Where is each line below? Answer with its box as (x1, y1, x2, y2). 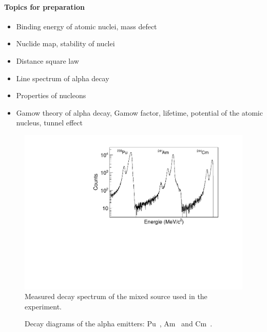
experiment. (25, 301, 62, 311)
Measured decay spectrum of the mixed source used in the (25, 291, 207, 302)
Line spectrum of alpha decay (16, 72, 109, 83)
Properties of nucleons (16, 90, 86, 101)
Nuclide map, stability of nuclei (16, 38, 115, 49)
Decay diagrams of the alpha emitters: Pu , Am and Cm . (25, 318, 213, 329)
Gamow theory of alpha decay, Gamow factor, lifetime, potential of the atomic (16, 107, 263, 118)
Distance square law (16, 55, 79, 66)
